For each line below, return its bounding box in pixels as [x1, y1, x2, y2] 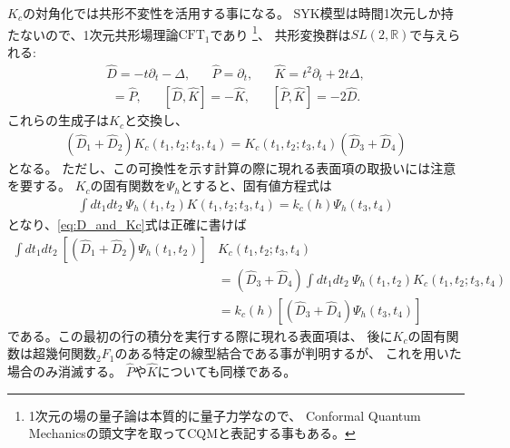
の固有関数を [90, 176, 167, 195]
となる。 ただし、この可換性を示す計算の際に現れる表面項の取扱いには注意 [7, 158, 456, 177]
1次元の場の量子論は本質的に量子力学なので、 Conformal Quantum [28, 405, 421, 424]
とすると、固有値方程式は [180, 176, 332, 195]
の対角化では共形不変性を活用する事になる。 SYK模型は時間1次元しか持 [22, 4, 454, 22]
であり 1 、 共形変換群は [210, 22, 351, 44]
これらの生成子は [7, 111, 109, 130]
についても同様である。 [157, 362, 297, 381]
